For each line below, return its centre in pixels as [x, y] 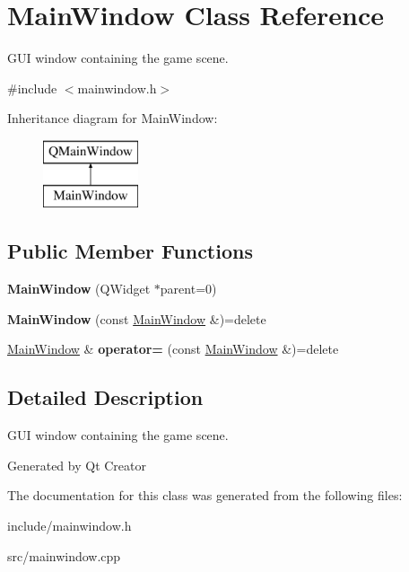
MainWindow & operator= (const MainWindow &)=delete [173, 349]
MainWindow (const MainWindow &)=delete [137, 318]
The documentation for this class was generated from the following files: [205, 495]
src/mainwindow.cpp [64, 555]
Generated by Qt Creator [77, 465]
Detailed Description [105, 397]
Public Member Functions [130, 251]
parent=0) [188, 289]
